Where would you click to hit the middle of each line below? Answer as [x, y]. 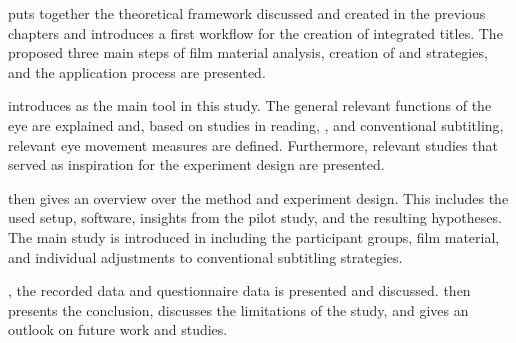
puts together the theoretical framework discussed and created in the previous [247, 13]
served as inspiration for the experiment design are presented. [196, 164]
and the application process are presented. [137, 71]
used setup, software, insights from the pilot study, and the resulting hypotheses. [255, 217]
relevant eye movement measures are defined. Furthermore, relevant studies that [253, 144]
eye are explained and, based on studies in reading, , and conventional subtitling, [256, 124]
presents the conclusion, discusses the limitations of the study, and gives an [238, 309]
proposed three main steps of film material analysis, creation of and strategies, [248, 52]
